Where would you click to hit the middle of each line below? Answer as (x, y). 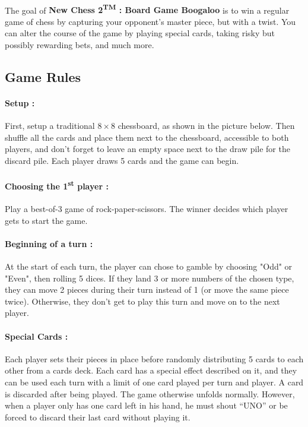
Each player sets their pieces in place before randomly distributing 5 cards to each (154, 358)
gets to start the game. (46, 220)
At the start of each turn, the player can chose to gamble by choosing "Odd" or (149, 266)
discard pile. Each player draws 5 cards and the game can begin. (122, 160)
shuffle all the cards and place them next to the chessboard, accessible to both (147, 137)
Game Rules (43, 77)
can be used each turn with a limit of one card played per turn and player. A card (154, 382)
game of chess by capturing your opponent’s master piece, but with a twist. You (150, 21)
